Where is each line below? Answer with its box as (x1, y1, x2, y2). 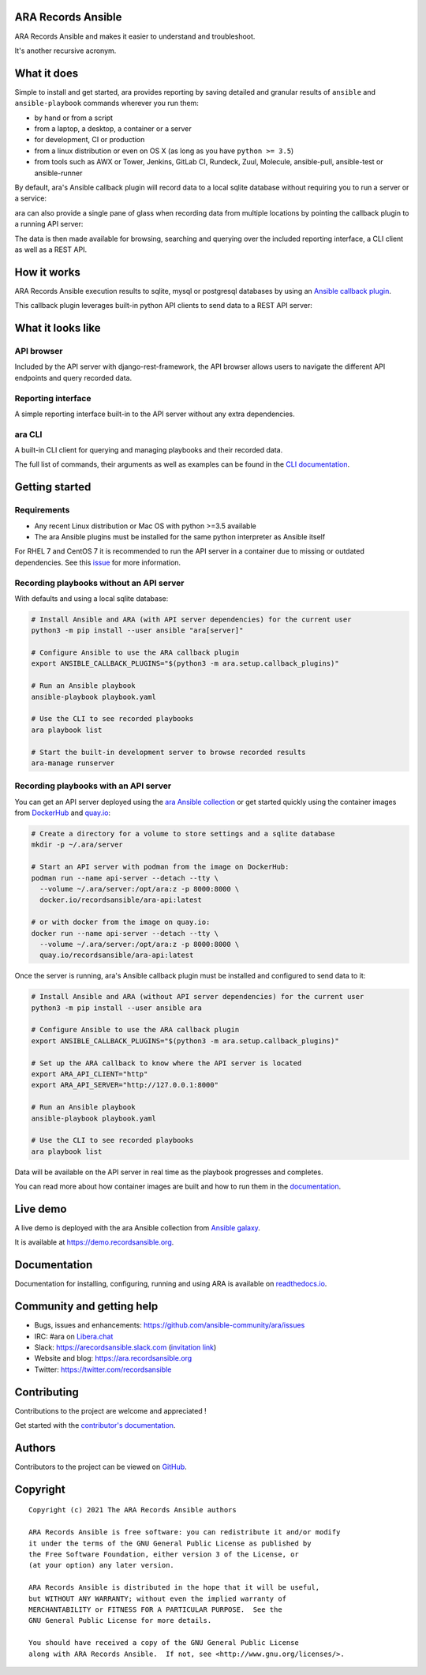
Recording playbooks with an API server (14, 780, 172, 791)
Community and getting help (14, 1300, 159, 1313)
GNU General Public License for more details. (28, 1616, 212, 1625)
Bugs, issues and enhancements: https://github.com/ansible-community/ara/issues (34, 1320, 305, 1330)
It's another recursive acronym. (14, 46, 117, 55)
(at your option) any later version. (28, 1560, 175, 1570)
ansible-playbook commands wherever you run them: (14, 99, 199, 108)
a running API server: (14, 220, 84, 229)
